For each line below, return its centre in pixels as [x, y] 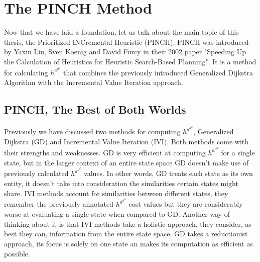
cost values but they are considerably [186, 204]
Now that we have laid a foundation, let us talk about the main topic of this [121, 32]
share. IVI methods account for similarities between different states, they [116, 193]
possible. [17, 253]
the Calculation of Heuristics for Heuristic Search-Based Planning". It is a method [130, 61]
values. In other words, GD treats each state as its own [168, 173]
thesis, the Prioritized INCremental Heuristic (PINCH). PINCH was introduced [126, 41]
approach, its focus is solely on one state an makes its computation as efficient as [128, 243]
